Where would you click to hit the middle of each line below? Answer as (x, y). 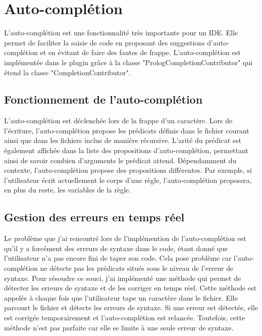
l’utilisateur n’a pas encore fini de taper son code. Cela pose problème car (118, 258)
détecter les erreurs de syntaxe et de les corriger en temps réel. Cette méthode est (130, 288)
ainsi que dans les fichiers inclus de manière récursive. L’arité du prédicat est (123, 140)
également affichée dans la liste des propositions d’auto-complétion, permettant (126, 150)
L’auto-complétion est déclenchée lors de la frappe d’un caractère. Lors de (118, 121)
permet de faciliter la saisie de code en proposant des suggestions (104, 42)
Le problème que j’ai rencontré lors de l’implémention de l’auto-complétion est (125, 238)
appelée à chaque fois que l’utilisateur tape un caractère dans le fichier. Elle (121, 297)
